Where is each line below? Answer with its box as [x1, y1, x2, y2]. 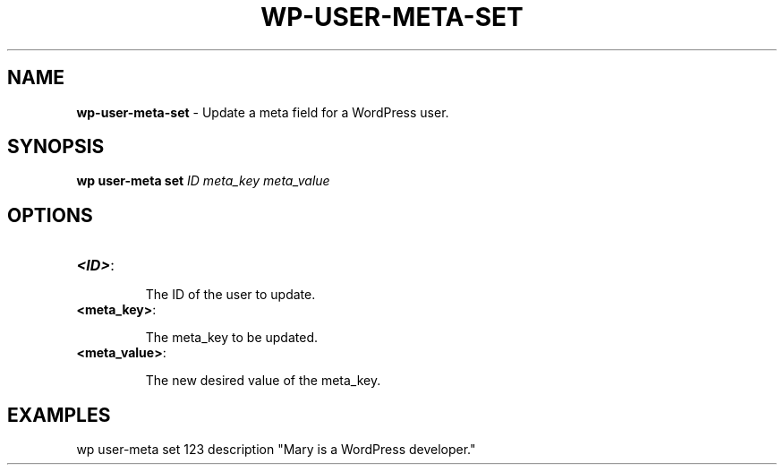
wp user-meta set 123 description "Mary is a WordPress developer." [76, 442, 476, 458]
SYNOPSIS [7, 135, 105, 159]
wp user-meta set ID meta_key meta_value [76, 173, 330, 189]
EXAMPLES [7, 403, 111, 426]
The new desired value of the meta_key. [145, 373, 381, 389]
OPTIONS [7, 203, 93, 227]
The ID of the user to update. [145, 287, 316, 303]
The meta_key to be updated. [145, 330, 319, 346]
